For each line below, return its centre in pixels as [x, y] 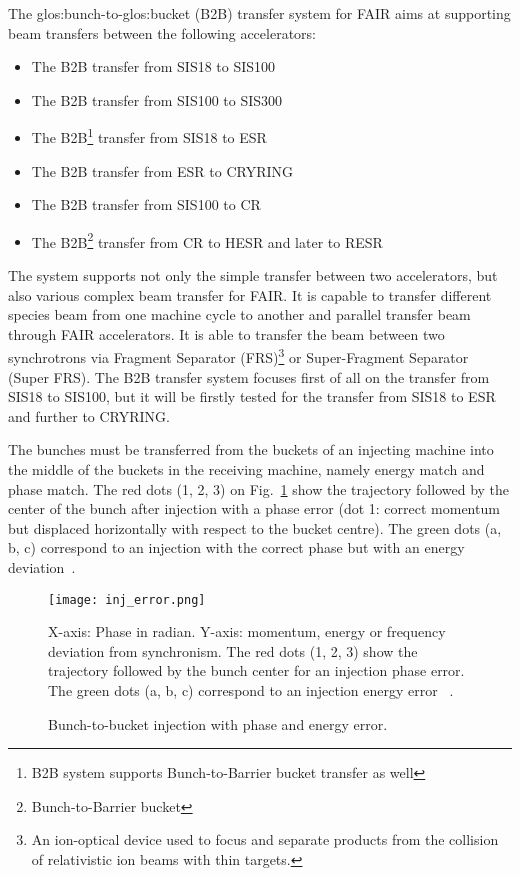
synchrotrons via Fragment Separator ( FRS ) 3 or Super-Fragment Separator [238, 356]
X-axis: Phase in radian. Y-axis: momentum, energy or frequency [247, 631]
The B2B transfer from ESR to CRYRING [162, 170]
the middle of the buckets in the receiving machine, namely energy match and [246, 469]
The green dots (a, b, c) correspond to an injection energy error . [251, 690]
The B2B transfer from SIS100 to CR [146, 204]
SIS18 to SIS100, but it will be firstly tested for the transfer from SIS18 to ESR [252, 396]
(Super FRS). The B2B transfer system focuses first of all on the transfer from [249, 376]
